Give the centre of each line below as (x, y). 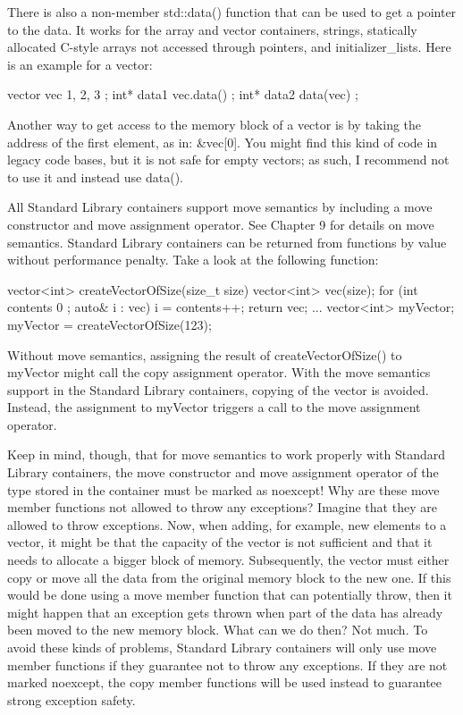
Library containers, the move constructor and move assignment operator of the (223, 472)
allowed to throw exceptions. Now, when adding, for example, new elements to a (227, 524)
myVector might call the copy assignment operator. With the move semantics (219, 372)
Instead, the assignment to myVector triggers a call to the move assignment (214, 407)
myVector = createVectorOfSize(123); (109, 324)
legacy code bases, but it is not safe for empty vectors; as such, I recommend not (228, 160)
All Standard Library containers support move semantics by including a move (220, 207)
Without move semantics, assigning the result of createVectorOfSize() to (205, 354)
